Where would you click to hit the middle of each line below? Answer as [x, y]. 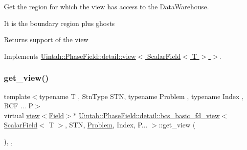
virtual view [22, 115]
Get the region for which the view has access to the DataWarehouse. [107, 6]
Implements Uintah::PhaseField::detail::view [70, 56]
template [17, 96]
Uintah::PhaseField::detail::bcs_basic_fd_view [149, 115]
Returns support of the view [46, 39]
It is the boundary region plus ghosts [59, 23]
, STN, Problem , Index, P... [106, 125]
